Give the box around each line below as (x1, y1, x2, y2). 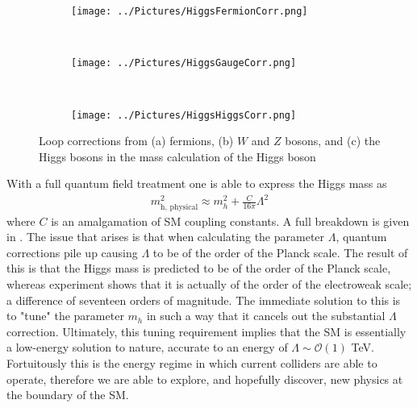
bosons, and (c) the (285, 132, 381, 149)
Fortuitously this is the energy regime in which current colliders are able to (6, 354, 377, 371)
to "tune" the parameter (6, 307, 124, 324)
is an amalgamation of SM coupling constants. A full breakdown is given (51, 212, 410, 229)
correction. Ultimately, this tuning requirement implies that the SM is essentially (6, 323, 407, 339)
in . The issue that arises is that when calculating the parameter (6, 228, 325, 245)
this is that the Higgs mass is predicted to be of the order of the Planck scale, (6, 260, 391, 277)
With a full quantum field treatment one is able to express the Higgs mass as (6, 175, 387, 192)
